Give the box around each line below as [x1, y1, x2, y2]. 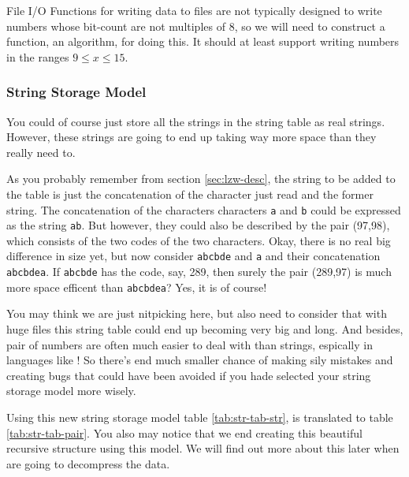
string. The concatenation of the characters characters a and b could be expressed [6, 201, 401, 218]
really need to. [6, 143, 76, 160]
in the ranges [6, 48, 69, 65]
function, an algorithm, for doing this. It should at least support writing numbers [6, 33, 400, 50]
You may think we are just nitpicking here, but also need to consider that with [6, 305, 387, 322]
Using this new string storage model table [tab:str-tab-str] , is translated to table [6, 409, 393, 425]
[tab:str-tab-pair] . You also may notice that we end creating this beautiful [6, 424, 363, 441]
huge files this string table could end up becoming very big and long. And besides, [6, 321, 403, 337]
